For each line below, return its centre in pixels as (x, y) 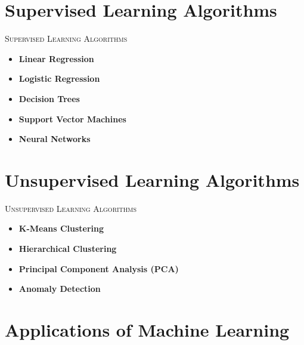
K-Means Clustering (61, 228)
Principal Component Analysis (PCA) (99, 268)
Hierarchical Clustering (68, 248)
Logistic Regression (59, 78)
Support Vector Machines (72, 118)
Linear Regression (56, 58)
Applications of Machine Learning (147, 329)
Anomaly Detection (60, 289)
